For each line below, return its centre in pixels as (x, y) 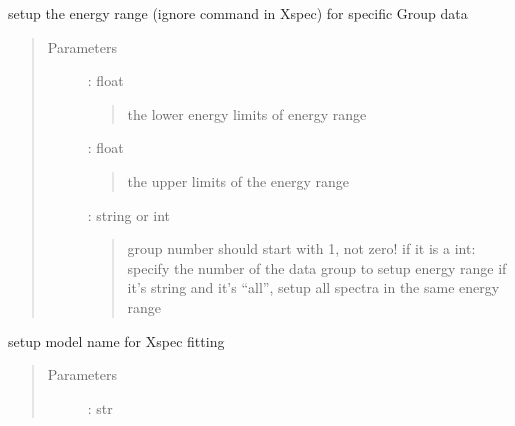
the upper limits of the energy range (238, 180)
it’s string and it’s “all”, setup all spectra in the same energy (313, 287)
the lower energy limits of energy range (247, 113)
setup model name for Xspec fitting (116, 340)
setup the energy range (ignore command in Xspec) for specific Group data (238, 13)
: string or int (129, 214)
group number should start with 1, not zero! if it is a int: (301, 248)
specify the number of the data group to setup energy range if (317, 267)
